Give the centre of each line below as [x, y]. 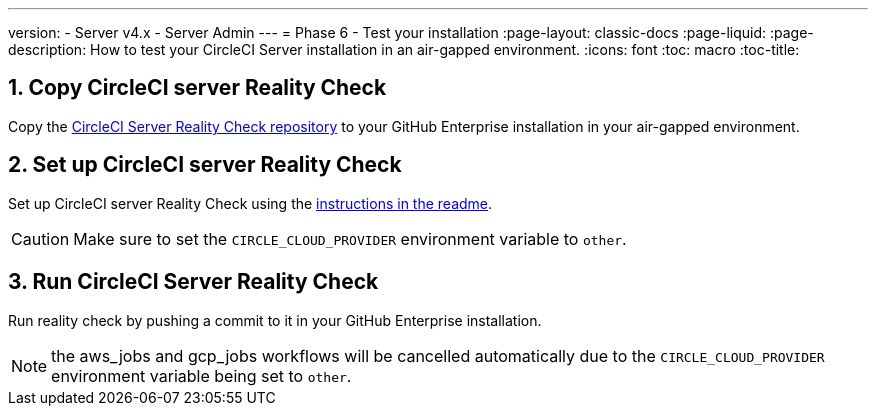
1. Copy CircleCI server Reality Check [197, 88]
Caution [40, 238]
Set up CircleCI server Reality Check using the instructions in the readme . [250, 203]
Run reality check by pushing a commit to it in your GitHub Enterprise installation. [275, 320]
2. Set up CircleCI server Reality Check [205, 165]
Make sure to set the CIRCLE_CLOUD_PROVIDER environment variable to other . [350, 238]
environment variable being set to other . [201, 375]
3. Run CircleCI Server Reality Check [193, 282]
